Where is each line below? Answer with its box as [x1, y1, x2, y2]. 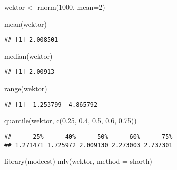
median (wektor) [4, 50, 53, 61]
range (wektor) [4, 83, 47, 94]
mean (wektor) [4, 18, 47, 29]
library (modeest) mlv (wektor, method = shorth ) [4, 156, 152, 166]
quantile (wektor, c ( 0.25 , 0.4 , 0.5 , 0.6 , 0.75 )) [4, 115, 137, 126]
